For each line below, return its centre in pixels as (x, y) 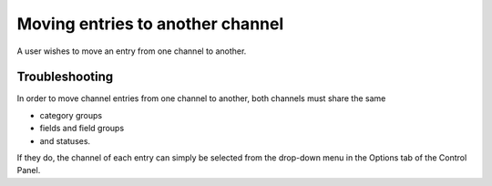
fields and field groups (82, 129)
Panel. (29, 170)
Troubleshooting (65, 77)
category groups (71, 115)
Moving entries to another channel (150, 24)
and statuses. (65, 140)
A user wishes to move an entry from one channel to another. (132, 51)
